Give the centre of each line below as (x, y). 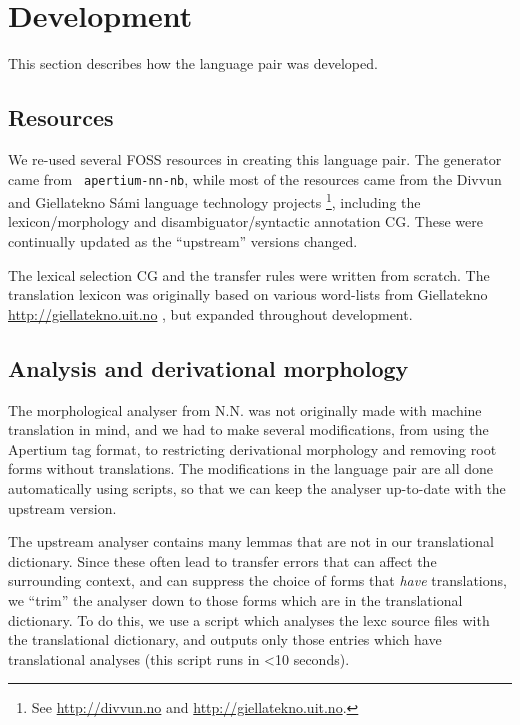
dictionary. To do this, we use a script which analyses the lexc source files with (249, 619)
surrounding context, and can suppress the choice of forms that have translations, (257, 580)
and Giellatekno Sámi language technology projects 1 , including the (214, 200)
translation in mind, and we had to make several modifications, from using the (248, 429)
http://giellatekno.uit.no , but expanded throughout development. (210, 313)
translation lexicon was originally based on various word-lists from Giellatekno (248, 294)
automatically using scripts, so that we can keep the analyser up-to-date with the (257, 487)
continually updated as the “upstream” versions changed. (183, 241)
